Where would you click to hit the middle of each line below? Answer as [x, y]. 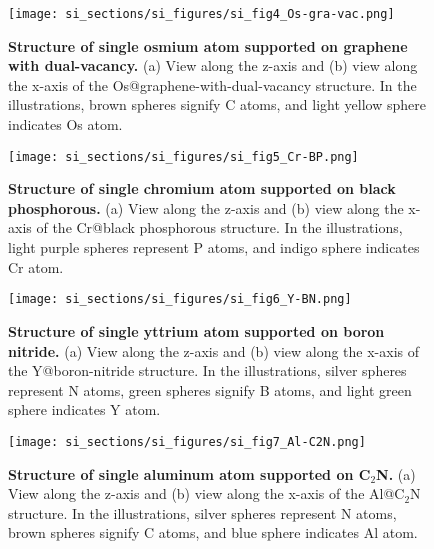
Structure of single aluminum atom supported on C [189, 473]
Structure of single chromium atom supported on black [202, 188]
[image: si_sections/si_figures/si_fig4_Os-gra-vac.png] [201, 14]
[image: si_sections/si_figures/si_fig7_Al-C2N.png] [187, 441]
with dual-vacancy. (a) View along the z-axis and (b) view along [213, 65]
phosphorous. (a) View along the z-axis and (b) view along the [206, 207]
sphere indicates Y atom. [84, 409]
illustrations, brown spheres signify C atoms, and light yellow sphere [217, 104]
